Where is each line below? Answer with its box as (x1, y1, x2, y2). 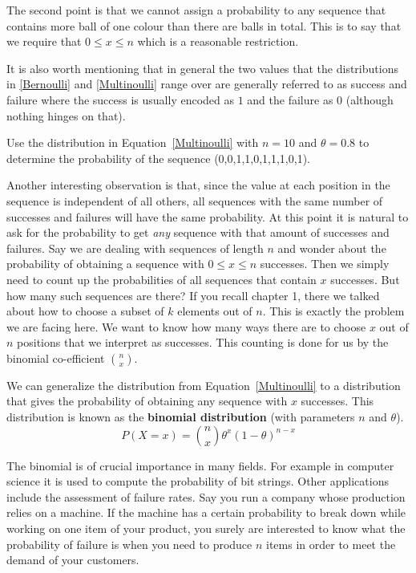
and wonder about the (277, 239, 386, 256)
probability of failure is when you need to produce (6, 535, 252, 552)
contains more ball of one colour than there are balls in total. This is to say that (6, 17, 402, 34)
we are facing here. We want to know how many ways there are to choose (6, 318, 366, 335)
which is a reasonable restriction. (137, 33, 299, 50)
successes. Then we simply (260, 255, 390, 272)
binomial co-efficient (6, 349, 105, 366)
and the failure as (247, 91, 333, 108)
